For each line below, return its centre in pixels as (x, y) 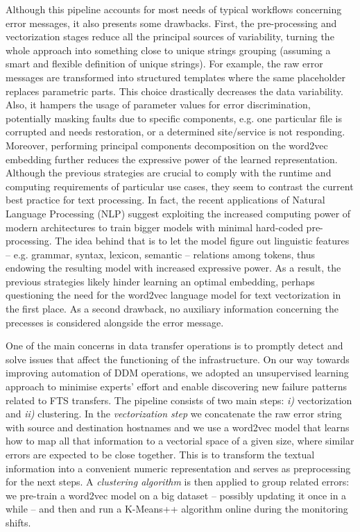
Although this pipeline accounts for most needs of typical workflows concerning (174, 9)
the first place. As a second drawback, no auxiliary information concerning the (172, 309)
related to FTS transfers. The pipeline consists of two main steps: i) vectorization (179, 400)
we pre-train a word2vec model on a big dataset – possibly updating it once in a (176, 495)
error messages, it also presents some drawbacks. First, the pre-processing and (171, 23)
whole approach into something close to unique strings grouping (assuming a (168, 50)
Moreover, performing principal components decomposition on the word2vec (167, 145)
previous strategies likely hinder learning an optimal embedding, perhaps (160, 281)
